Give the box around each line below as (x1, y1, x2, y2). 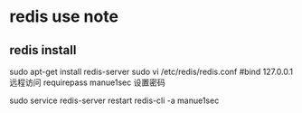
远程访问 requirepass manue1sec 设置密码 (9, 77, 165, 88)
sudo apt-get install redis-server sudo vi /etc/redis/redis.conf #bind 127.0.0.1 (9, 66, 294, 77)
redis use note (9, 6, 119, 27)
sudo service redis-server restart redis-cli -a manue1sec (9, 95, 220, 106)
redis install (9, 42, 77, 58)
